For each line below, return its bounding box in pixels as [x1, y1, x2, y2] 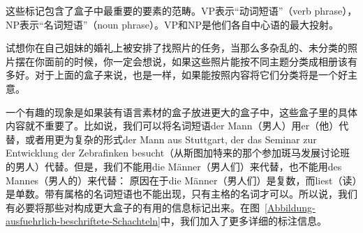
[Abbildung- [265, 200, 316, 214]
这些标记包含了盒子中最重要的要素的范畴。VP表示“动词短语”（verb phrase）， [6, 3, 357, 17]
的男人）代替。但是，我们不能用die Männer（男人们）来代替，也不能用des [6, 159, 342, 173]
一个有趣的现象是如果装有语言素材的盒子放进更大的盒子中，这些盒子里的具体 [6, 104, 357, 119]
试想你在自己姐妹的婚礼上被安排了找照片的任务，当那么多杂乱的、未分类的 [6, 40, 348, 55]
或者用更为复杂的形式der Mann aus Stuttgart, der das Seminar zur [24, 131, 317, 146]
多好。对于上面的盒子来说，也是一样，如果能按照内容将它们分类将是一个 [6, 67, 338, 82]
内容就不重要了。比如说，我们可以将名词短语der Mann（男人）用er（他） [6, 118, 339, 133]
